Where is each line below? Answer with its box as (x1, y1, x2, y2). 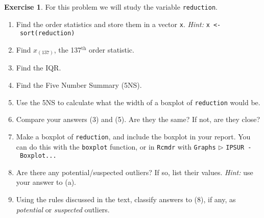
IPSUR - (226, 143, 252, 151)
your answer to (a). (16, 177, 77, 187)
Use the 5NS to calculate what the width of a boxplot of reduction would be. (16, 96, 260, 107)
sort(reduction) (19, 30, 75, 37)
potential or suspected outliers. (16, 204, 110, 214)
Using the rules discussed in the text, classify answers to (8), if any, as (16, 194, 236, 205)
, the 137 (54, 44, 82, 55)
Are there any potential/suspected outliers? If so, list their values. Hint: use (16, 166, 253, 177)
